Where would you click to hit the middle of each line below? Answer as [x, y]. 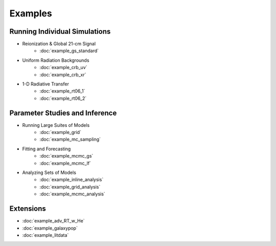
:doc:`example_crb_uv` [63, 68]
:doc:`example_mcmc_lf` [65, 163]
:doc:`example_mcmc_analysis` [73, 194]
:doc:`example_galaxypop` [50, 228]
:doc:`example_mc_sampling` [70, 139]
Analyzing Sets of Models [49, 173]
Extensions [28, 209]
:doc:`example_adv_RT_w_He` [53, 221]
